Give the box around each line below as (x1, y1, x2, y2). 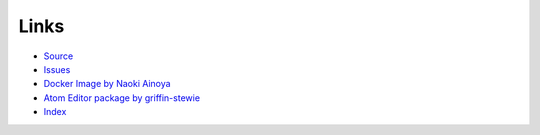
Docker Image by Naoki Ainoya (43, 78, 171, 90)
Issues (43, 63, 71, 75)
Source (43, 50, 74, 62)
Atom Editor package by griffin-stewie (43, 91, 200, 104)
